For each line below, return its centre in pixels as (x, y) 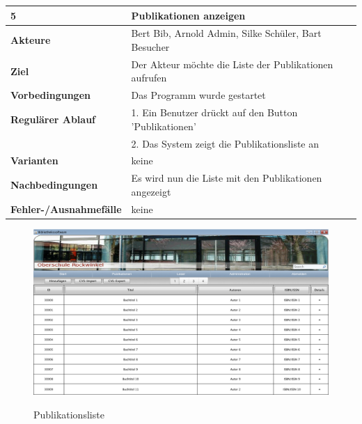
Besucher (150, 46)
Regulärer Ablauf (53, 119)
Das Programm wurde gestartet (198, 95)
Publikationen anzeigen (188, 15)
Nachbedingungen (54, 184)
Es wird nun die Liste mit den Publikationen (227, 178)
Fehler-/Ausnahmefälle (66, 209)
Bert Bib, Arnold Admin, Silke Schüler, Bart (226, 33)
